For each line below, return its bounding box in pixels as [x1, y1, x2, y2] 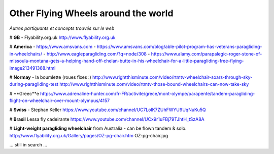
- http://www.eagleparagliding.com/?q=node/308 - [43, 50, 150, 57]
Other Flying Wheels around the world [9, 8, 174, 19]
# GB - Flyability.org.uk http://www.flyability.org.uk [9, 34, 116, 40]
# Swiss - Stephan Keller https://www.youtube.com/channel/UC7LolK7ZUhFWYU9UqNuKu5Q [9, 107, 206, 113]
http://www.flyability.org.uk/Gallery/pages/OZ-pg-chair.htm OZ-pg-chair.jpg [9, 132, 168, 138]
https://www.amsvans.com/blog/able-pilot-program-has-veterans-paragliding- [96, 43, 262, 50]
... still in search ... [9, 142, 48, 148]
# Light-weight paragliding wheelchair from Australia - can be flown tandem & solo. [9, 125, 187, 131]
